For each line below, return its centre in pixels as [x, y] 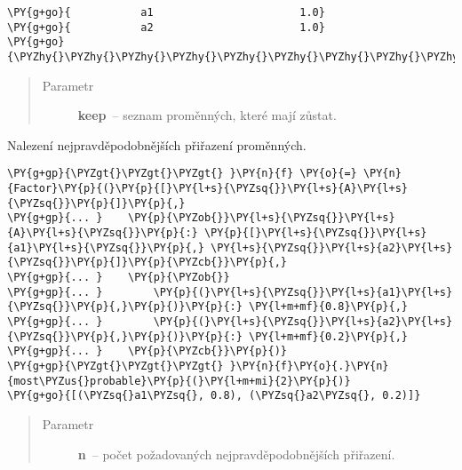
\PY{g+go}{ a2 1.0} [166, 27]
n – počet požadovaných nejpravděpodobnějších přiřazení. [236, 454]
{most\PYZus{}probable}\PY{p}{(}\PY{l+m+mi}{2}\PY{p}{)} [179, 381]
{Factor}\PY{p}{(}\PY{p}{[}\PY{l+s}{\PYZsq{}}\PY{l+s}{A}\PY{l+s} [208, 189]
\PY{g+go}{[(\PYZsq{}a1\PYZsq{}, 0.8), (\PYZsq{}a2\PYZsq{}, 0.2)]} [214, 396]
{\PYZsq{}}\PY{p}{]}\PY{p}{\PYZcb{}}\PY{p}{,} [147, 263]
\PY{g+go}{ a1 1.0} [166, 12]
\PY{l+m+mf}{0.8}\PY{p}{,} [329, 307]
